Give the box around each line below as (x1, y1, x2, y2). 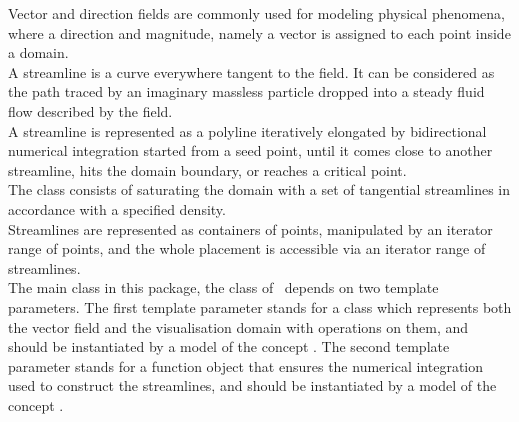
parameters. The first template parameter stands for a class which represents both (8, 296, 512, 317)
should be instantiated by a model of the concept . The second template (8, 336, 450, 357)
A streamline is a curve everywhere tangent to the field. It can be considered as (8, 61, 495, 82)
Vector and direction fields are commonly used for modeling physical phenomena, (8, 3, 506, 23)
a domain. (8, 42, 69, 63)
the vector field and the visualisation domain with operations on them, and (8, 316, 469, 337)
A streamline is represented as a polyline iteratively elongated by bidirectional (8, 120, 487, 141)
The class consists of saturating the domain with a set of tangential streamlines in (8, 179, 511, 200)
